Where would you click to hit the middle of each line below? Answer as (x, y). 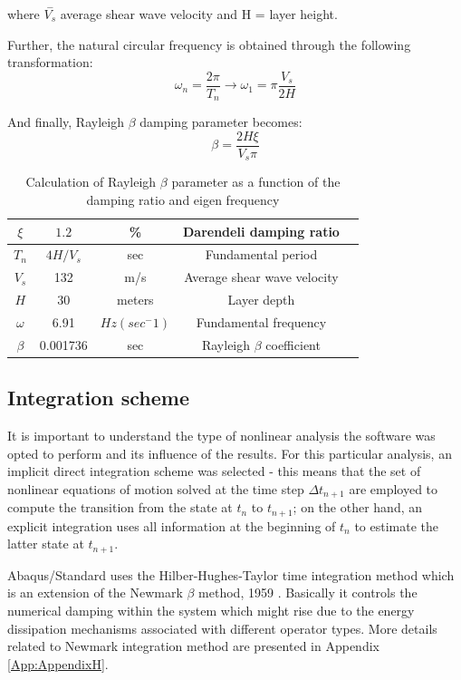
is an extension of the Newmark (95, 593)
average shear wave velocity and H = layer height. (199, 14)
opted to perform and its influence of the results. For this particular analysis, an (230, 453)
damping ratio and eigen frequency (183, 199)
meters (135, 300)
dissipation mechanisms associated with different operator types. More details (222, 628)
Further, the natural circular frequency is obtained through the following (209, 44)
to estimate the (397, 525)
